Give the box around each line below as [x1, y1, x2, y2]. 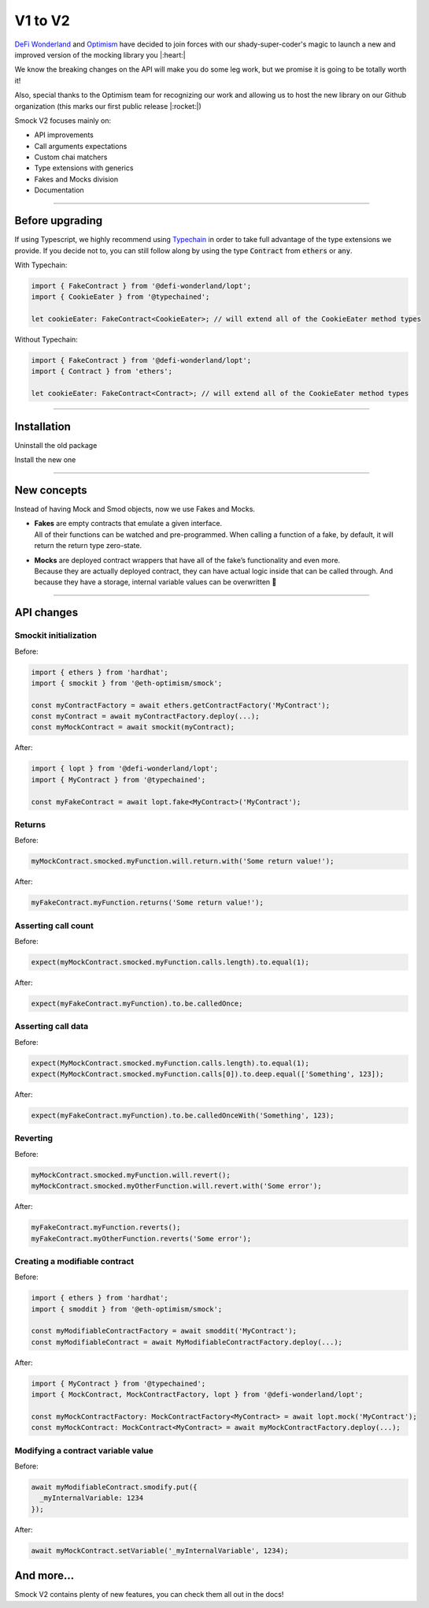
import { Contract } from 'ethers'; [31, 367, 173, 376]
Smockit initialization [14, 630, 98, 641]
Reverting [14, 1132, 54, 1144]
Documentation [34, 185, 84, 195]
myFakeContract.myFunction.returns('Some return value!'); [31, 898, 264, 907]
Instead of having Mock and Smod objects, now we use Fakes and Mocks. [14, 505, 256, 514]
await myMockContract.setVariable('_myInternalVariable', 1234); [31, 1546, 289, 1555]
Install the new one [14, 455, 76, 464]
